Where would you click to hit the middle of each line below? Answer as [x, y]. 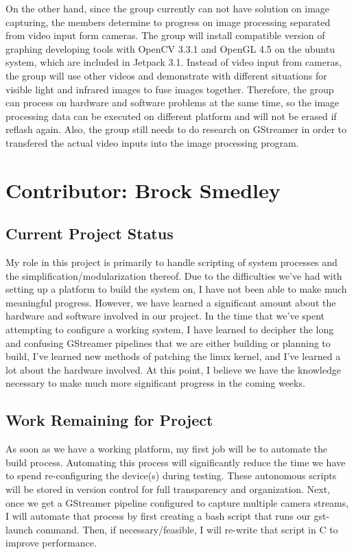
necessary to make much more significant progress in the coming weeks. [155, 383]
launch [20, 529]
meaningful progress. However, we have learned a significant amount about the [171, 302]
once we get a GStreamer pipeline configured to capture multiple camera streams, [177, 502]
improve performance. [51, 543]
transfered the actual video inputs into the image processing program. [152, 142]
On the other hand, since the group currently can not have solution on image [168, 8]
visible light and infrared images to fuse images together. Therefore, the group [170, 89]
